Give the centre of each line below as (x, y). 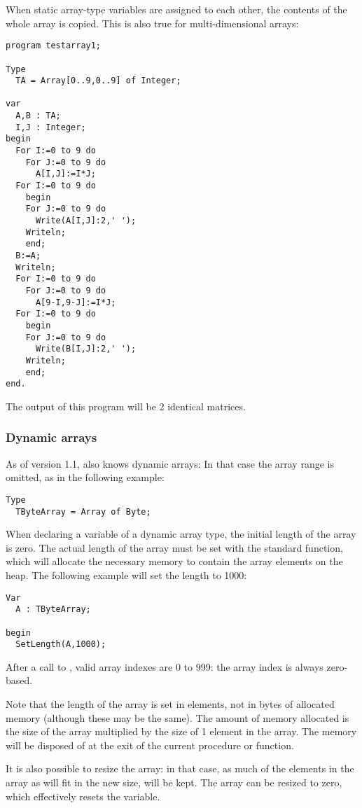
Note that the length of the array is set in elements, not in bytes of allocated (170, 704)
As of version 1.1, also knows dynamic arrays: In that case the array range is (170, 463)
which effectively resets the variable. (83, 796)
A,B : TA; (38, 116)
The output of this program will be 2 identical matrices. (126, 406)
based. (19, 680)
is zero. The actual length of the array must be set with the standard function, (174, 547)
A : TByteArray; (53, 610)
